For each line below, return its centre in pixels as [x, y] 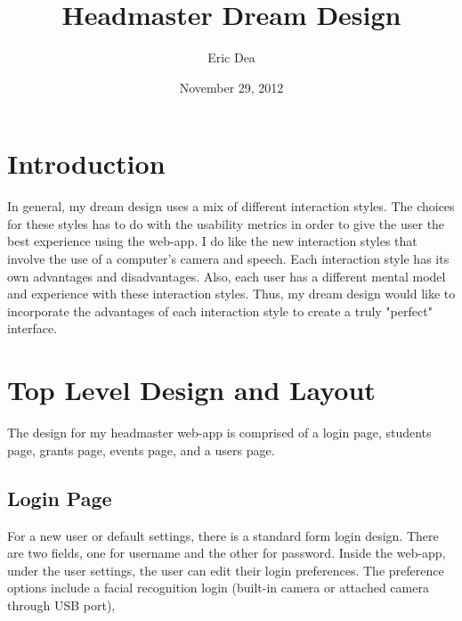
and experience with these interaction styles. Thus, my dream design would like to [231, 294]
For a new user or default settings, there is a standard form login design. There [223, 535]
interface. [32, 328]
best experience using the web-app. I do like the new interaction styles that [212, 241]
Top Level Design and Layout [191, 390]
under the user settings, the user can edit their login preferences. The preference [226, 570]
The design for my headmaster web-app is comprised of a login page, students [219, 433]
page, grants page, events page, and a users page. [141, 449]
